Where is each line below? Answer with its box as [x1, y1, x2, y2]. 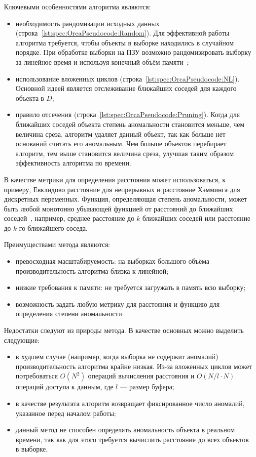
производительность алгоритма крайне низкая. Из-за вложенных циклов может [15, 361, 253, 371]
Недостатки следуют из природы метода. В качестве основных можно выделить [4, 325, 244, 335]
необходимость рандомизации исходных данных [15, 18, 160, 28]
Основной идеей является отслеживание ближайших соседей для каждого [15, 83, 237, 93]
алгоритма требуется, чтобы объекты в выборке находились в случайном [15, 37, 234, 47]
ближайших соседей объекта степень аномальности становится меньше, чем [15, 119, 245, 129]
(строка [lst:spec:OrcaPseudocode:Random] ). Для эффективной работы [15, 28, 229, 38]
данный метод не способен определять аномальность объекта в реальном [15, 424, 235, 435]
